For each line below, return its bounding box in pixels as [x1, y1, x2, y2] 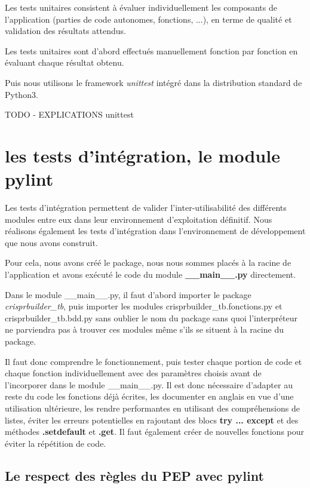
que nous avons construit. [5, 236, 98, 248]
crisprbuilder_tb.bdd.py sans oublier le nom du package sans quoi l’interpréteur [5, 311, 297, 324]
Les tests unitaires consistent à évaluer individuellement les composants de [5, 1, 277, 13]
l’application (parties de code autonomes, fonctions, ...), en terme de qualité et [5, 13, 292, 25]
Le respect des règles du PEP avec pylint [5, 466, 264, 484]
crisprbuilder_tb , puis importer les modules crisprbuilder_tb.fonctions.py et [5, 300, 283, 312]
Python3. [5, 88, 38, 100]
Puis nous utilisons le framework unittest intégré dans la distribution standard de [5, 76, 302, 88]
